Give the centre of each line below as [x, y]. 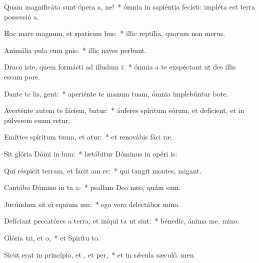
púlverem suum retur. [37, 120]
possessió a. [21, 16]
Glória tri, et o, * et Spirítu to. [52, 237]
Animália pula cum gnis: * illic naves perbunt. [75, 50]
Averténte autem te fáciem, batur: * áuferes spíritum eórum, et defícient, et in [124, 110]
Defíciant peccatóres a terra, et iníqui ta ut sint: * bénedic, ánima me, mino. [122, 221]
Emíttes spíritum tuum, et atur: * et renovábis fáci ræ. [88, 137]
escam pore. [22, 76]
